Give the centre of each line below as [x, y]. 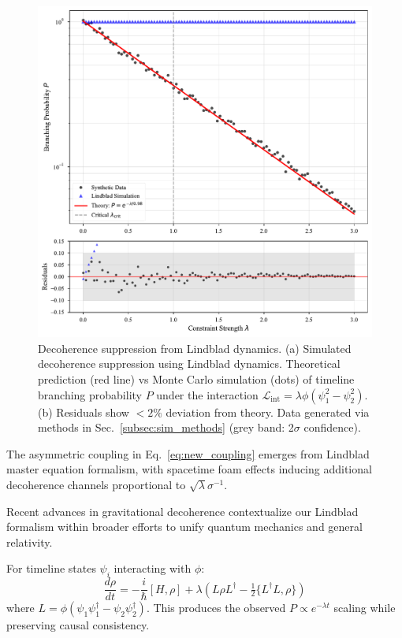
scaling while [365, 608]
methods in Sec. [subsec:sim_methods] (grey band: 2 [166, 427]
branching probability [90, 394]
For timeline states [51, 568]
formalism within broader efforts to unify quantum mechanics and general [184, 527]
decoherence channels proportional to [96, 485]
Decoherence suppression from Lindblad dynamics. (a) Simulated [195, 348]
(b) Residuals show [84, 412]
